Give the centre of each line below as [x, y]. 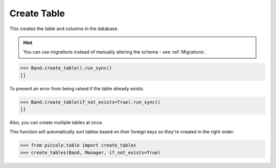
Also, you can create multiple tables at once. [56, 123]
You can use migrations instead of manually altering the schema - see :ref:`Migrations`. [115, 52]
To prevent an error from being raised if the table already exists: [77, 88]
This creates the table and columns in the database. [64, 29]
